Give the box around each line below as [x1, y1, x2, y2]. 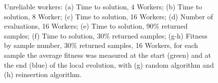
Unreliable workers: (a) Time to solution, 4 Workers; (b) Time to [4, 1, 202, 11]
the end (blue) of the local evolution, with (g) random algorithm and [4, 59, 214, 70]
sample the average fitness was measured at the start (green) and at [4, 49, 211, 60]
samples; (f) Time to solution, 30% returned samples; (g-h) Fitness [4, 30, 208, 41]
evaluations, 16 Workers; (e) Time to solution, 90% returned [4, 21, 188, 31]
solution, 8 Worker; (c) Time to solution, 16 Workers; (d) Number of [4, 11, 213, 21]
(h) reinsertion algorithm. [4, 69, 82, 80]
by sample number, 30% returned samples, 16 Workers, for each [4, 40, 198, 50]
